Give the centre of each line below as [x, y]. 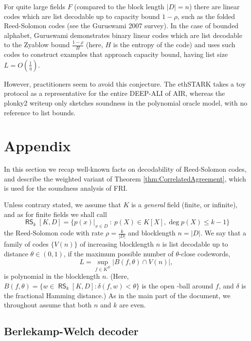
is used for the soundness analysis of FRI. [66, 188]
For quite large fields [35, 6]
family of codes [26, 244]
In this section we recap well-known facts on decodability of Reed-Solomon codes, [125, 169]
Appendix [37, 146]
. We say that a [223, 233]
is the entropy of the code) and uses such [174, 45]
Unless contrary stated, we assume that [63, 205]
